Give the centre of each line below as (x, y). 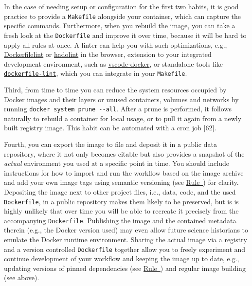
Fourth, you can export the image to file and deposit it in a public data (110, 144)
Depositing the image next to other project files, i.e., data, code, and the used (120, 191)
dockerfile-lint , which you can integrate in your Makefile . (96, 73)
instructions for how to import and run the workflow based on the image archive (124, 172)
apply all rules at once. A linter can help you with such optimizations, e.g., (116, 45)
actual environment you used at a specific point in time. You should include (117, 163)
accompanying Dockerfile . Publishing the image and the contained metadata (120, 220)
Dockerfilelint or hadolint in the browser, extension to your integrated (108, 54)
